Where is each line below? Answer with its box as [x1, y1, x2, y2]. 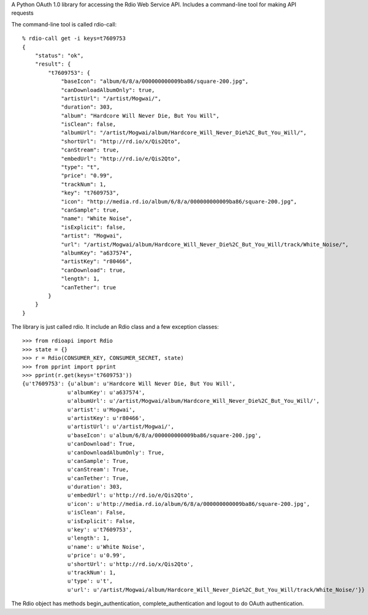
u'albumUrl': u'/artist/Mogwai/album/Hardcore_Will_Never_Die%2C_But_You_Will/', [67, 397, 320, 405]
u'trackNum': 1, [67, 569, 117, 576]
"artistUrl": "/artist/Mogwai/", [61, 95, 162, 102]
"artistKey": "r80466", [61, 258, 132, 265]
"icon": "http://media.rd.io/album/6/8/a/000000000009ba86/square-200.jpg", [61, 198, 297, 205]
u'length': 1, [67, 535, 110, 542]
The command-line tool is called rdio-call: [11, 20, 117, 28]
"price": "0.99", [61, 172, 113, 179]
